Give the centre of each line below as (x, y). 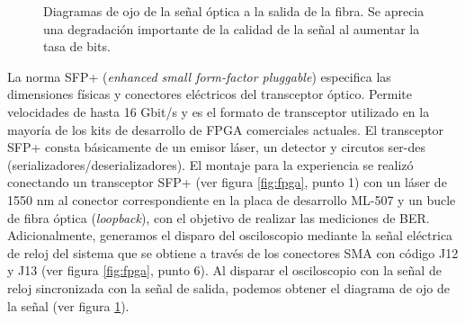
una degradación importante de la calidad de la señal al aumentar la (232, 28)
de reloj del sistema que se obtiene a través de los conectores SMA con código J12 (233, 252)
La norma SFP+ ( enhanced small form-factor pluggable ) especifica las (199, 76)
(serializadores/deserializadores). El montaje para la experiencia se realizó (210, 164)
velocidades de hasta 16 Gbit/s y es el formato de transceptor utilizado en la (219, 111)
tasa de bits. (77, 46)
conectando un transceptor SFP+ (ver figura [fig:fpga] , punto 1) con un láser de (227, 182)
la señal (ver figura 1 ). (68, 305)
